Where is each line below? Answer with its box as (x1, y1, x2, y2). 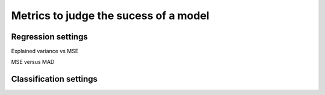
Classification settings (11, 74, 98, 84)
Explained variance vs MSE (11, 48, 79, 55)
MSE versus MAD (11, 59, 55, 66)
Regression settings (11, 32, 88, 42)
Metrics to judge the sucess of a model (11, 9, 210, 22)
